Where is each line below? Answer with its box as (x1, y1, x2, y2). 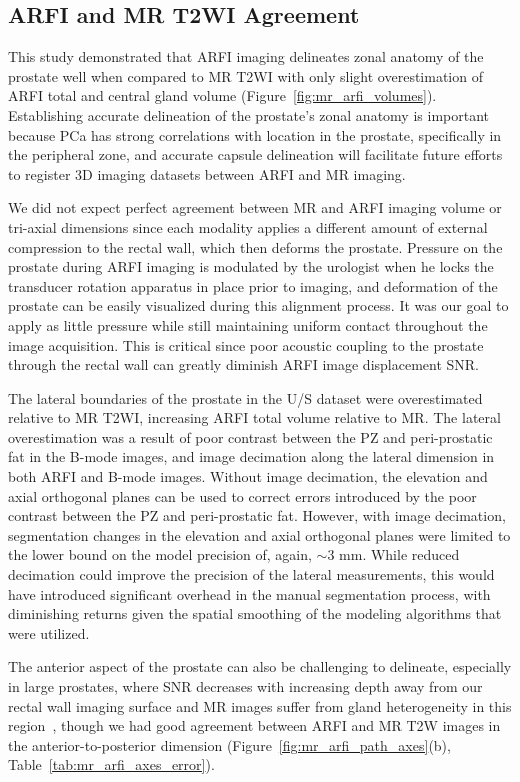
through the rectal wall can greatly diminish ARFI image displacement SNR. (8, 354, 480, 375)
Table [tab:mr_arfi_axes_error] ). (8, 754, 215, 775)
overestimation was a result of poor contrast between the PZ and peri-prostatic (8, 426, 493, 447)
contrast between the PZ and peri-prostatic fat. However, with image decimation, (8, 505, 506, 526)
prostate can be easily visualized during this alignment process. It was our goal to (8, 295, 509, 316)
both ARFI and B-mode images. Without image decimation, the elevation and (8, 466, 488, 487)
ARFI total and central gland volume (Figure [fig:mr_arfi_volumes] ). (8, 85, 437, 106)
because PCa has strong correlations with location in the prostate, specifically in (8, 124, 502, 145)
